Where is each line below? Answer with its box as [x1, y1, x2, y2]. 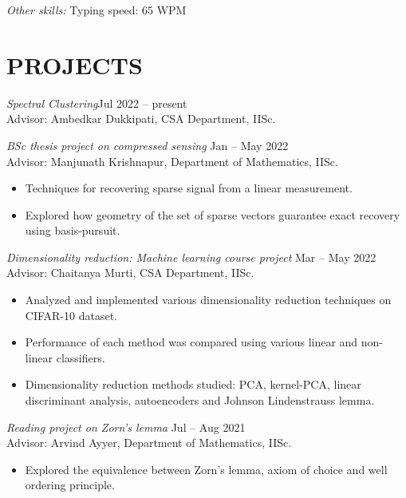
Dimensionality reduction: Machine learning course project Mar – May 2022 [6, 248, 376, 265]
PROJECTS [6, 48, 143, 81]
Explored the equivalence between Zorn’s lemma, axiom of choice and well [25, 460, 388, 477]
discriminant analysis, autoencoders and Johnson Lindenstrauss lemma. [25, 392, 375, 409]
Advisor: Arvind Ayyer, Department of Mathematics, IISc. [6, 434, 292, 451]
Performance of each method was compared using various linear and [25, 334, 358, 350]
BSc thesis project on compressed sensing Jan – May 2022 [6, 136, 289, 153]
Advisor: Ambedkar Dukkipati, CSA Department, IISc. [6, 110, 276, 127]
